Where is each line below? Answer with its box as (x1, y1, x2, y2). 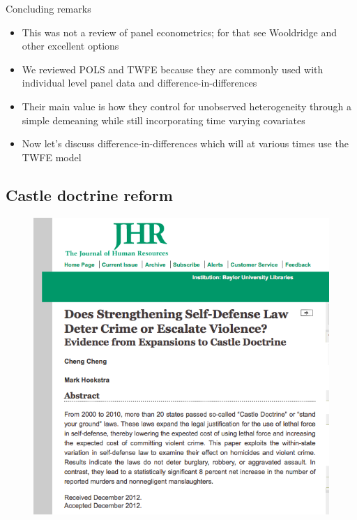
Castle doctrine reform (6, 184, 173, 205)
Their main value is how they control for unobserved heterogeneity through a (22, 98, 351, 113)
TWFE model (22, 149, 82, 164)
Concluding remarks (6, 1, 91, 15)
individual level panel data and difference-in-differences (22, 75, 257, 90)
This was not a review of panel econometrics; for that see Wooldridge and (22, 24, 337, 39)
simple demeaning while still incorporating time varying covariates (22, 112, 305, 127)
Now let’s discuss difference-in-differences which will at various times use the (22, 136, 349, 151)
